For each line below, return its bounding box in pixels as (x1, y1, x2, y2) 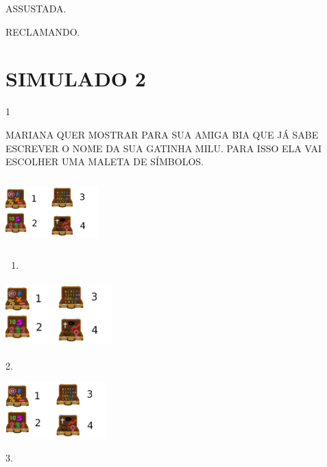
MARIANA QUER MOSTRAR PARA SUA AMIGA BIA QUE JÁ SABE (5, 127, 319, 141)
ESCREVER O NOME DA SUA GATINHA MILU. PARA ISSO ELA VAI (5, 141, 322, 155)
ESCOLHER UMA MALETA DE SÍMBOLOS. (5, 154, 204, 169)
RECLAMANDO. (5, 24, 80, 38)
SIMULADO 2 (5, 64, 146, 93)
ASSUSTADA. (5, 1, 66, 15)
